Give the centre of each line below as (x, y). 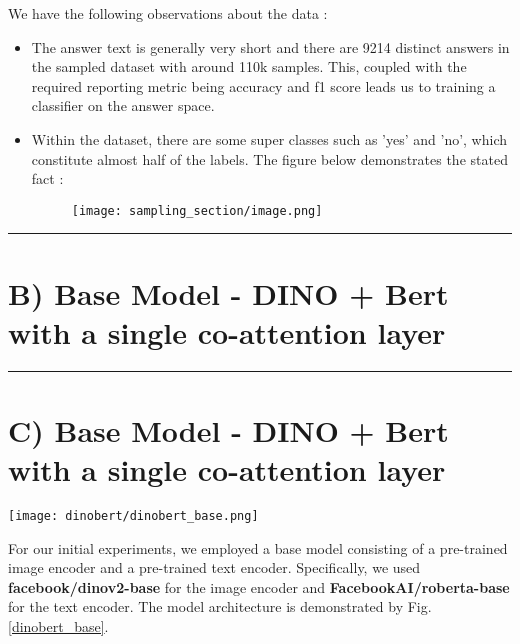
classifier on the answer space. (123, 105)
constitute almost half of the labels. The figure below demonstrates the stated (269, 158)
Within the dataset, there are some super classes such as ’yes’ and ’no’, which (269, 138)
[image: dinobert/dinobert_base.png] (133, 516)
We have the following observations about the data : (168, 13)
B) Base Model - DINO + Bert (228, 292)
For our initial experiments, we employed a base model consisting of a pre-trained (258, 547)
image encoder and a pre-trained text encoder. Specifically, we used (214, 567)
